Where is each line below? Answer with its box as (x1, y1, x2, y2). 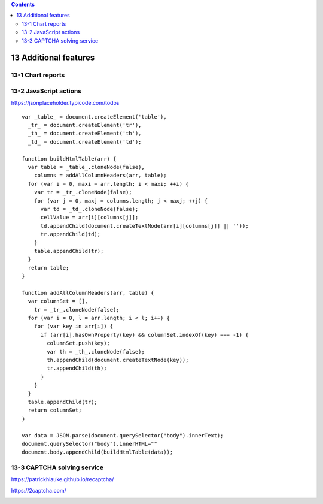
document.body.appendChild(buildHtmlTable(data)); (22, 449, 173, 455)
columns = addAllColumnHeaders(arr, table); (33, 172, 167, 179)
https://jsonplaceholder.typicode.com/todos (11, 99, 120, 107)
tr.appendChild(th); (47, 365, 107, 372)
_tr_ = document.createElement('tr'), (28, 122, 142, 129)
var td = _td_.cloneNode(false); (40, 206, 139, 212)
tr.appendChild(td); (40, 231, 101, 238)
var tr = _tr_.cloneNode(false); (33, 189, 133, 196)
